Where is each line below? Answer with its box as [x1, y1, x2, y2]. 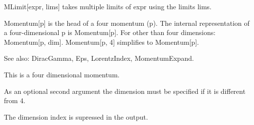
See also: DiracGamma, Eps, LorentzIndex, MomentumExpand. [4, 53, 194, 63]
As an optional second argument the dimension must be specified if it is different [4, 86, 246, 96]
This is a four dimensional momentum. [4, 69, 120, 79]
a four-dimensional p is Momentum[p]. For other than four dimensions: [4, 27, 216, 37]
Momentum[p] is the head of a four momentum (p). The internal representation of [4, 18, 250, 28]
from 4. [4, 95, 25, 106]
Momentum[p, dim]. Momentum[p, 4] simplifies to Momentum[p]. [4, 36, 199, 47]
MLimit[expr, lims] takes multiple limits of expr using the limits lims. [4, 1, 212, 11]
